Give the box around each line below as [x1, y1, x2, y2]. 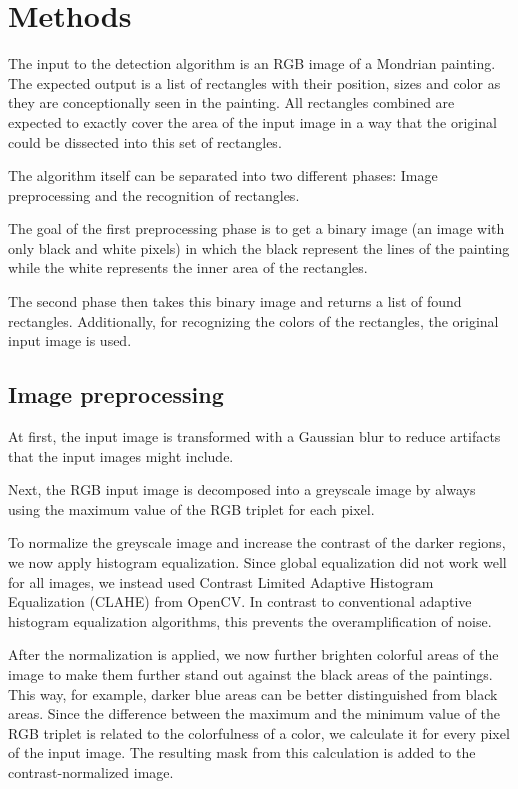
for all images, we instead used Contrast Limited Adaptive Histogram [8, 571, 434, 592]
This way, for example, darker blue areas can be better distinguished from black [8, 683, 498, 704]
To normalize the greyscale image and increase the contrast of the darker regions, [8, 532, 506, 553]
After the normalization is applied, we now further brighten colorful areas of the [8, 644, 499, 665]
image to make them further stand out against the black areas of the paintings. [8, 663, 493, 684]
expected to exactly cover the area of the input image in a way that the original [8, 111, 497, 132]
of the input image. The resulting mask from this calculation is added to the [8, 742, 476, 763]
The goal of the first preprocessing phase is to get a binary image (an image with [8, 218, 505, 239]
